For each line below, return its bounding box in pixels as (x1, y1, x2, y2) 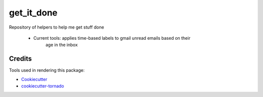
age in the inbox (45, 42, 78, 48)
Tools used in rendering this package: (9, 67, 85, 73)
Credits (9, 55, 32, 63)
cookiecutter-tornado (21, 83, 64, 89)
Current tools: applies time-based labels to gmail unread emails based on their (33, 35, 191, 41)
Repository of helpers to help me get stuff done (9, 24, 104, 30)
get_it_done (9, 7, 58, 18)
